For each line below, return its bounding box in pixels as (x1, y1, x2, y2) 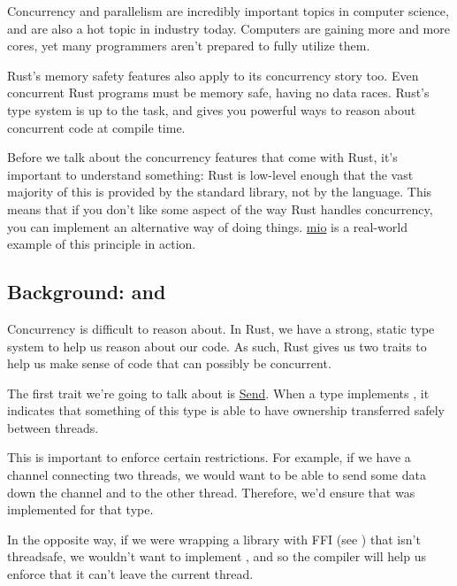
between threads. (7, 418, 99, 436)
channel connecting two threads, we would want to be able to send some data (7, 466, 426, 484)
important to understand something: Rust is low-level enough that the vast (7, 165, 414, 183)
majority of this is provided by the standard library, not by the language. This (7, 182, 432, 201)
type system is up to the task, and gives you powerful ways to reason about (7, 100, 416, 119)
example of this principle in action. (7, 235, 196, 253)
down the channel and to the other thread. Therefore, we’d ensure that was (7, 482, 415, 501)
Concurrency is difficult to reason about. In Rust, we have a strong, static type (7, 319, 435, 337)
